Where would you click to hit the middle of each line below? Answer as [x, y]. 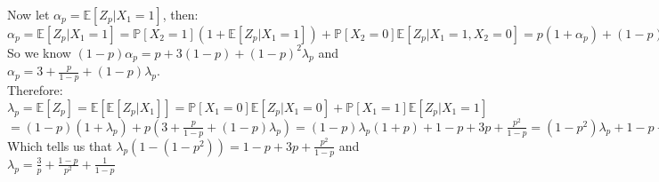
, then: [180, 14]
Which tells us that [60, 145]
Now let [28, 14]
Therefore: [35, 90]
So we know [39, 52]
